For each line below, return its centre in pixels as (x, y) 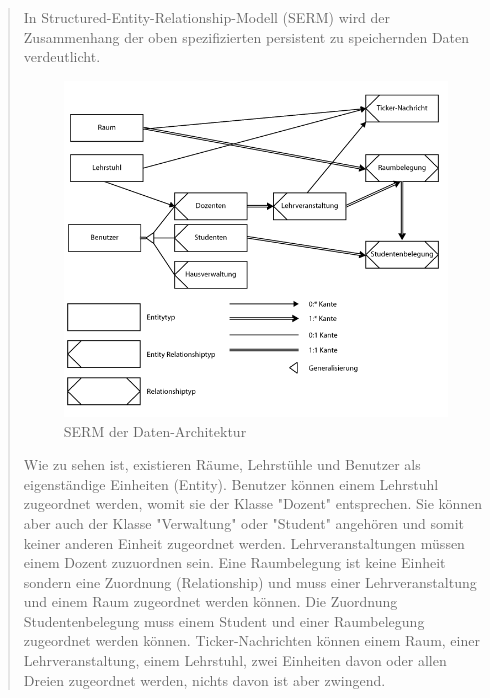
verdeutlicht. (62, 56)
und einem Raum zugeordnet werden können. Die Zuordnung (210, 601)
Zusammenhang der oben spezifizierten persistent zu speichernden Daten (246, 36)
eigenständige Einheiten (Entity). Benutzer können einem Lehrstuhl (231, 483)
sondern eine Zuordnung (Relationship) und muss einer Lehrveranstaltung (250, 581)
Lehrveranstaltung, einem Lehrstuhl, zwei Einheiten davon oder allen (235, 660)
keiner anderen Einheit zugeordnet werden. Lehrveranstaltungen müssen (244, 542)
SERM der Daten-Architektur (155, 430)
